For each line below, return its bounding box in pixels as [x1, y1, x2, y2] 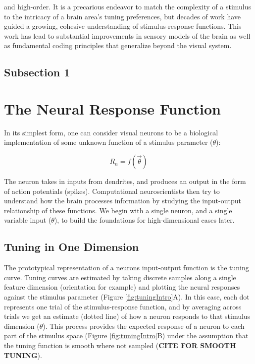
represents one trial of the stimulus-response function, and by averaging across [4, 301, 242, 311]
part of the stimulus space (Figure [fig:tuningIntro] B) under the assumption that [4, 330, 249, 341]
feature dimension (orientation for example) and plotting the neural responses [4, 282, 240, 292]
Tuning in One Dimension [4, 239, 139, 254]
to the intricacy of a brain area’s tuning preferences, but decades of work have [4, 11, 241, 21]
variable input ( [4, 215, 51, 225]
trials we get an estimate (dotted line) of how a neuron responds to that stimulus [4, 311, 251, 321]
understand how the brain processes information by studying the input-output [4, 195, 241, 206]
